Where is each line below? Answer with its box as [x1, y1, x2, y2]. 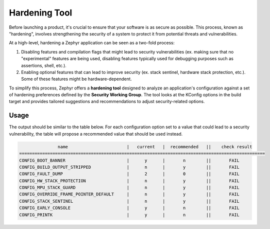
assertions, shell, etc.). [21, 62, 67, 68]
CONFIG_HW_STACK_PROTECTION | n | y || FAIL [19, 178, 240, 183]
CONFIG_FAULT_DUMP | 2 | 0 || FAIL [19, 171, 240, 177]
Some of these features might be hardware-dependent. [21, 76, 132, 82]
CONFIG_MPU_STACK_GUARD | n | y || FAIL [19, 185, 240, 191]
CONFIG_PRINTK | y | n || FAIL [19, 212, 240, 217]
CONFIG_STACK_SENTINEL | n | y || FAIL [19, 198, 240, 204]
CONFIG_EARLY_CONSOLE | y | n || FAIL [19, 205, 240, 211]
